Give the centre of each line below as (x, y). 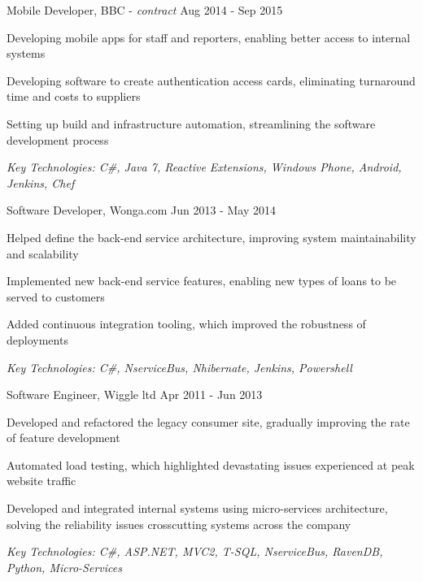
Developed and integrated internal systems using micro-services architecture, (197, 508)
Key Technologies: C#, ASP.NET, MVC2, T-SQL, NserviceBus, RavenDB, (195, 551)
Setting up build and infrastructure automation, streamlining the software (191, 123)
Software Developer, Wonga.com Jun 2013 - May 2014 (142, 210)
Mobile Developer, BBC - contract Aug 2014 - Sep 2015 (145, 10)
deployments (37, 339)
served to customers (56, 296)
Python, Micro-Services (64, 567)
